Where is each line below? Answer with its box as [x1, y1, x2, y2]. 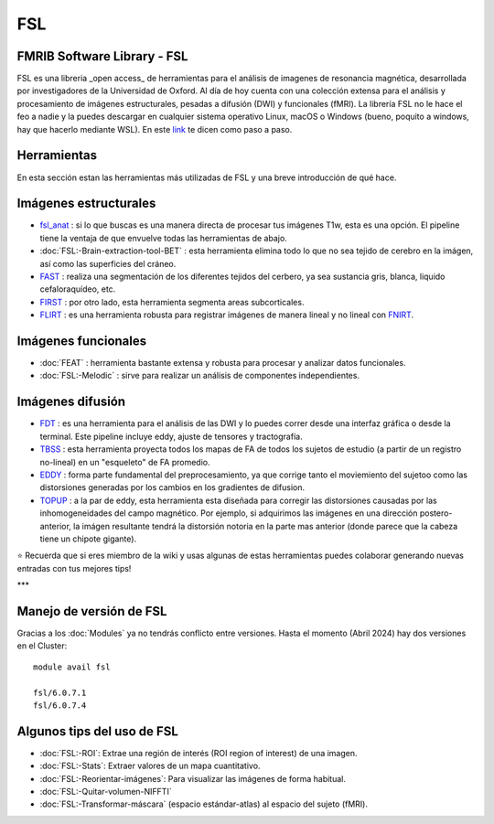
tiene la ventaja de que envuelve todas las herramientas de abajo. [39, 232, 287, 243]
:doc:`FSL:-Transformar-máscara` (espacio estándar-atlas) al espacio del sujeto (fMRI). [39, 798, 369, 809]
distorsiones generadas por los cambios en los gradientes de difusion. [39, 482, 306, 493]
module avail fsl [33, 661, 111, 672]
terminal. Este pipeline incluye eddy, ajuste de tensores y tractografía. [39, 431, 303, 442]
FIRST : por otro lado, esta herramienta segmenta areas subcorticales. [39, 296, 305, 307]
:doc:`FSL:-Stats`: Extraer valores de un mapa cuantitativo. [39, 760, 261, 772]
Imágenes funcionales [16, 333, 147, 348]
